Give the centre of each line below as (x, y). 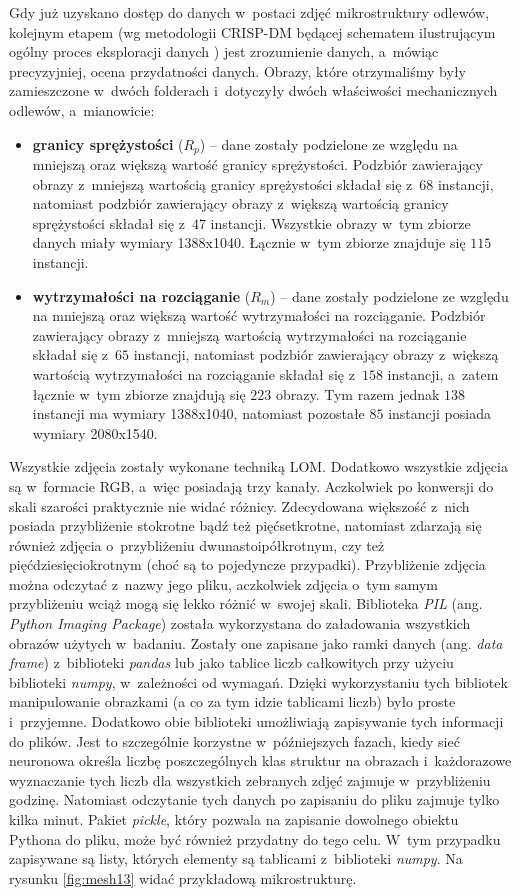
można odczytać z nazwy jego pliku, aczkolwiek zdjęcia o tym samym (223, 583)
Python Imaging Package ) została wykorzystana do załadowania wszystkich (240, 623)
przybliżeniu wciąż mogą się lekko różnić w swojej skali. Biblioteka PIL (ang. (246, 603)
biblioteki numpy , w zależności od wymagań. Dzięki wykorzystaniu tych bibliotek (258, 681)
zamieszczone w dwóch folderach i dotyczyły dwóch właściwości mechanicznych (253, 90)
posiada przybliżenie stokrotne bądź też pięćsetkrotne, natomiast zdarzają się (245, 525)
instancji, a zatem (443, 373)
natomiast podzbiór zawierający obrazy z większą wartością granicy (240, 203)
